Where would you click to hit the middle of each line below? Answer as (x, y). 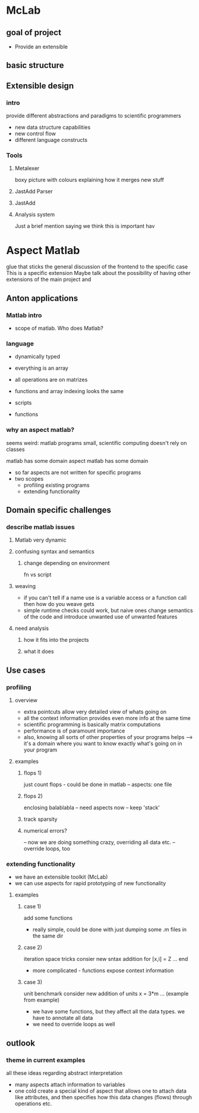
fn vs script (37, 575)
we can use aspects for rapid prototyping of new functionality (90, 883)
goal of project (34, 33)
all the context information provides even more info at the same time (107, 718)
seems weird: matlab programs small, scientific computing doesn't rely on (97, 443)
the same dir (48, 936)
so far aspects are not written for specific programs (78, 472)
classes (15, 449)
